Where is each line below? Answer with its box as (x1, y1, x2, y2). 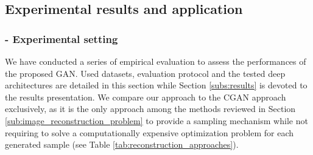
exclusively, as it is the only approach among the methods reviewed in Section (5, 102, 296, 115)
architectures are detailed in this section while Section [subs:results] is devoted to (5, 79, 308, 91)
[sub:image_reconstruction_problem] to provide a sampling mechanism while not (5, 114, 308, 127)
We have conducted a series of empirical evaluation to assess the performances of (5, 55, 306, 67)
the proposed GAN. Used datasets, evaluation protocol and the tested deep (5, 67, 286, 79)
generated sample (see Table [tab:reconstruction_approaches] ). (5, 138, 239, 151)
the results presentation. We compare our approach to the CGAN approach (5, 90, 286, 103)
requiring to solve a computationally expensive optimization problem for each (5, 126, 294, 139)
